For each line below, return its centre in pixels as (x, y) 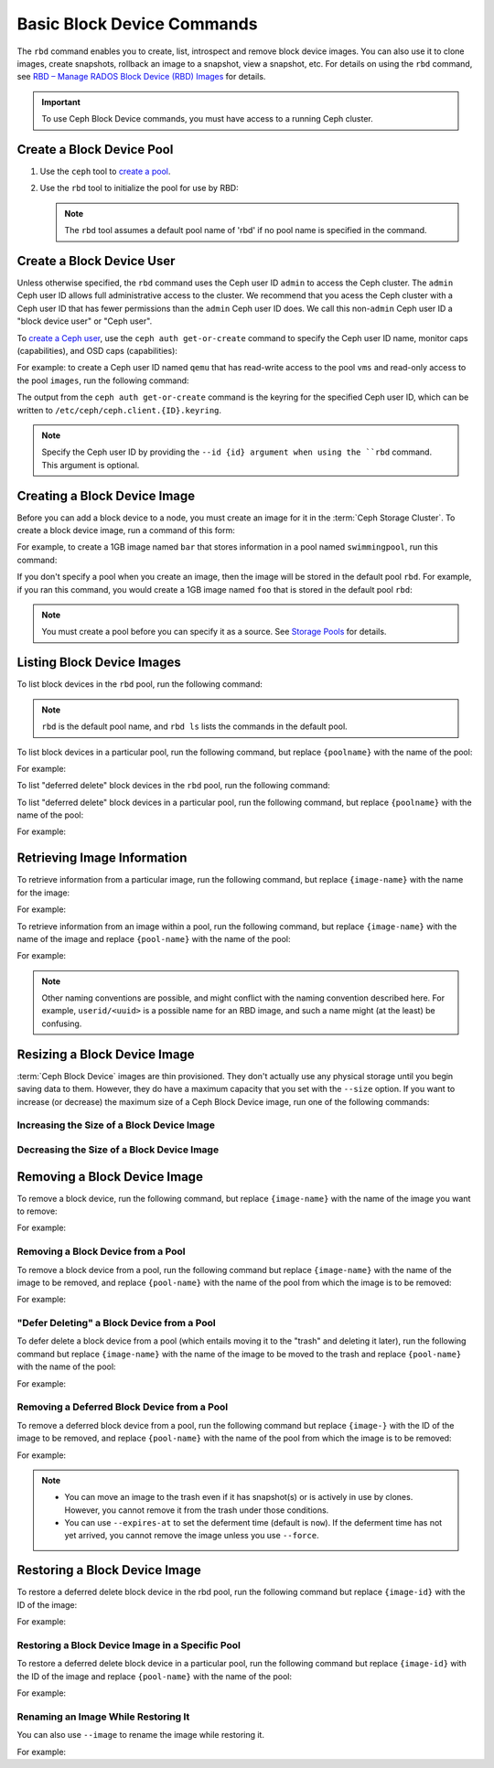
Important (61, 102)
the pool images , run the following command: (103, 380)
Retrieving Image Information (102, 858)
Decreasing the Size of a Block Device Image (118, 1150)
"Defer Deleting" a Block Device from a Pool (116, 1323)
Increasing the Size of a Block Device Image (116, 1125)
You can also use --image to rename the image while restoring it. (141, 1735)
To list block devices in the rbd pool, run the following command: (140, 684)
